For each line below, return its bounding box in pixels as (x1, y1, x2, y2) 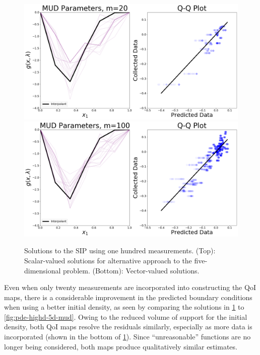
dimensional (24, 265, 61, 275)
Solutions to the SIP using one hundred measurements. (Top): (24, 245, 216, 256)
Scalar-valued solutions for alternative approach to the (24, 255, 192, 265)
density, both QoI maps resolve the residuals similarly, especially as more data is (4, 321, 252, 332)
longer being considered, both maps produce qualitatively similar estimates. (4, 341, 237, 351)
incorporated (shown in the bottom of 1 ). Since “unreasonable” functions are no (4, 331, 251, 342)
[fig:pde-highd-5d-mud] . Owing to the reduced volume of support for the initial (4, 311, 247, 322)
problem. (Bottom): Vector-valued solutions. (63, 265, 200, 275)
